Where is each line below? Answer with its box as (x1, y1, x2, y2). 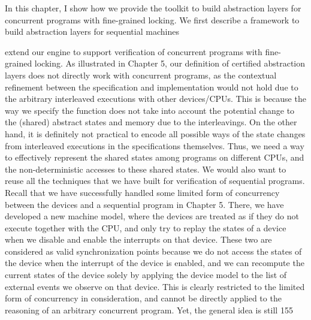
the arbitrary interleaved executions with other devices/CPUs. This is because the (5, 92, 306, 105)
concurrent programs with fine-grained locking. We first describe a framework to (5, 13, 300, 26)
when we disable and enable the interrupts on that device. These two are (5, 233, 272, 246)
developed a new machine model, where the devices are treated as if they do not (5, 210, 299, 222)
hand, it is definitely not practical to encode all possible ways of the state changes (5, 127, 306, 140)
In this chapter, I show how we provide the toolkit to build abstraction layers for (5, 2, 301, 14)
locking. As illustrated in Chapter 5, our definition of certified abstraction (34, 57, 306, 70)
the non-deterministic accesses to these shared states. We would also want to (5, 162, 286, 175)
